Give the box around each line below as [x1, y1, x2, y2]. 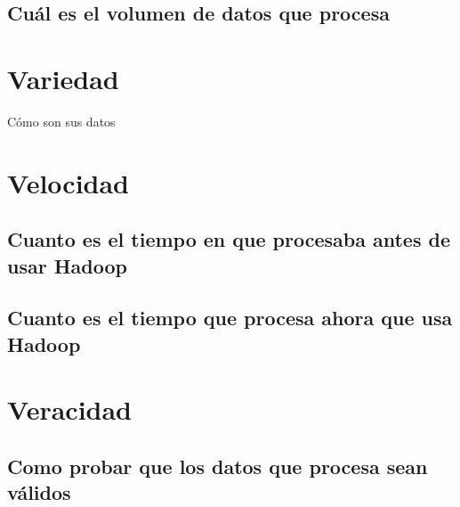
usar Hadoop [7, 251, 127, 279]
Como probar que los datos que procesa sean [7, 452, 428, 479]
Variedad [7, 60, 119, 96]
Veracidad [7, 391, 133, 428]
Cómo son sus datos [7, 111, 116, 130]
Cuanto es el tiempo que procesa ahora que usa [7, 304, 453, 331]
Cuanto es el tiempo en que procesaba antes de [7, 225, 450, 253]
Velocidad [7, 164, 130, 200]
